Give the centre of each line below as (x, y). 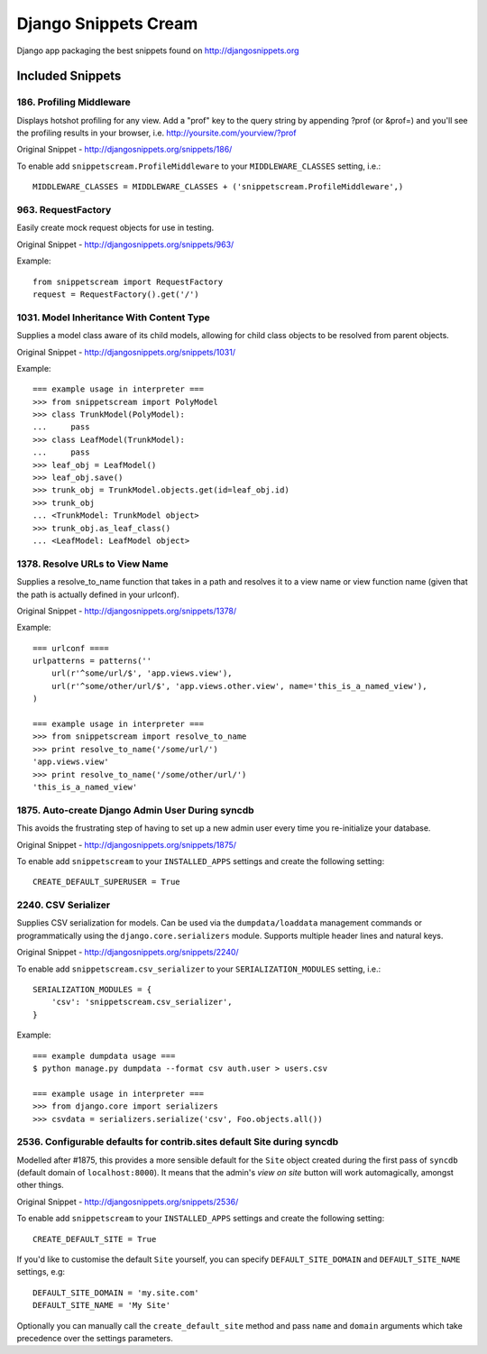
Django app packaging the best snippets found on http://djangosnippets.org (158, 51)
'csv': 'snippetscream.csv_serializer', (142, 1002)
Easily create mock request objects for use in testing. (115, 228)
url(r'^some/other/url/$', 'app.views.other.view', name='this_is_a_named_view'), (239, 686)
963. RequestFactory (64, 210)
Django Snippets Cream (107, 23)
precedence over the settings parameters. (95, 1338)
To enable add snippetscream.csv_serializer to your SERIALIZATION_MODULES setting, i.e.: (199, 969)
